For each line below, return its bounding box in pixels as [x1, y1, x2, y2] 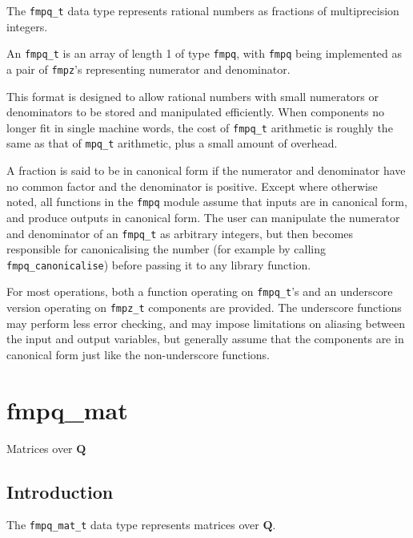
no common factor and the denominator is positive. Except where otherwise [6, 177, 378, 194]
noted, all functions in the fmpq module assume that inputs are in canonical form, [6, 193, 407, 210]
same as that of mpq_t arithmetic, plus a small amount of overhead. [6, 135, 338, 152]
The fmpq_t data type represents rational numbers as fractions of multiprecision [6, 2, 399, 18]
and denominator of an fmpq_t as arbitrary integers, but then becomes [6, 225, 354, 241]
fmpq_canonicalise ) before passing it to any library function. [6, 256, 311, 273]
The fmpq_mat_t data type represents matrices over [6, 516, 259, 533]
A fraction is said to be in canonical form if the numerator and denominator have [6, 162, 406, 179]
